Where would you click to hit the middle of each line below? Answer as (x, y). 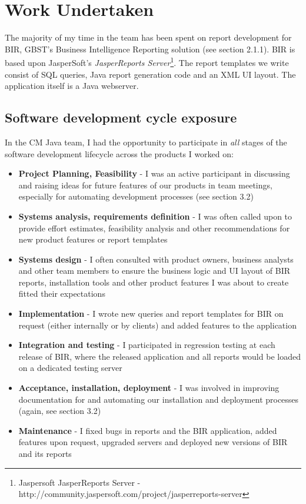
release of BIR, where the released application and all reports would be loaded (159, 356)
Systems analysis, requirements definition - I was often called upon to (155, 216)
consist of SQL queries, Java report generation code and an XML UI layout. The (150, 74)
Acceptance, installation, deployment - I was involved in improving (149, 388)
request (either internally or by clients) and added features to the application (157, 325)
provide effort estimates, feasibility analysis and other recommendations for (154, 228)
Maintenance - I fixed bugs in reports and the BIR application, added (148, 430)
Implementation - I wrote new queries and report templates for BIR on (151, 314)
